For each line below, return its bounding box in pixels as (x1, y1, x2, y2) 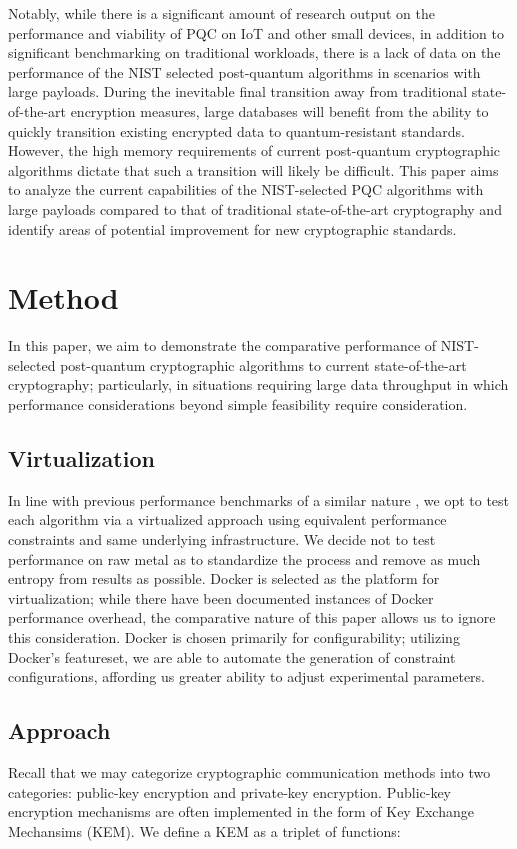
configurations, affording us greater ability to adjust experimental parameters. (8, 666, 486, 687)
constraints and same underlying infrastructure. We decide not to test (8, 529, 436, 550)
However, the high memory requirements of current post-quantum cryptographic (8, 140, 501, 161)
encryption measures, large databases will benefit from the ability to (70, 100, 489, 121)
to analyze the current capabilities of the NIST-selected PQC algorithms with (8, 179, 484, 200)
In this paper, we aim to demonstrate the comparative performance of (8, 335, 437, 356)
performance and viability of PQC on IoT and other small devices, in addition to (8, 22, 504, 43)
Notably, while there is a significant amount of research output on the (8, 3, 435, 23)
